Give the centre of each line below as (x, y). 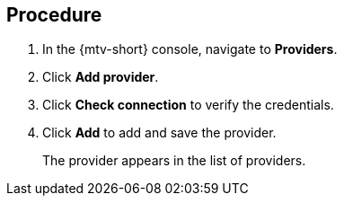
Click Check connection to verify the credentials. (188, 105)
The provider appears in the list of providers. (174, 161)
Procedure (54, 15)
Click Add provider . (101, 77)
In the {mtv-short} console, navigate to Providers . (190, 49)
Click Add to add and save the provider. (159, 133)
